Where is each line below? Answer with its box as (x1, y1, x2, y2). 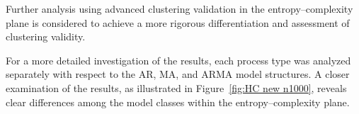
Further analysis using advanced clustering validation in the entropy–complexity (6, 1, 353, 16)
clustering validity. (6, 29, 86, 44)
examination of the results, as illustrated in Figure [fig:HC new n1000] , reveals (6, 80, 347, 95)
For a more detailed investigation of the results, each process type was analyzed (6, 52, 351, 67)
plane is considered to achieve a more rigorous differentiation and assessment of (6, 15, 350, 30)
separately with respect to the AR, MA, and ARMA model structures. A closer (6, 67, 350, 81)
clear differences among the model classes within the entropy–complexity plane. (6, 94, 350, 109)
